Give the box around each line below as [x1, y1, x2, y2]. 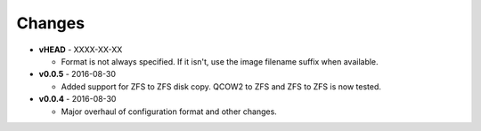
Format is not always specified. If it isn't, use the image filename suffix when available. [61, 56, 379, 66]
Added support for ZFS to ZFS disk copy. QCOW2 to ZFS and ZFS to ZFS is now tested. [61, 81, 382, 92]
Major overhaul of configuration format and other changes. [61, 106, 278, 117]
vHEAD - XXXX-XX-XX [38, 44, 123, 55]
